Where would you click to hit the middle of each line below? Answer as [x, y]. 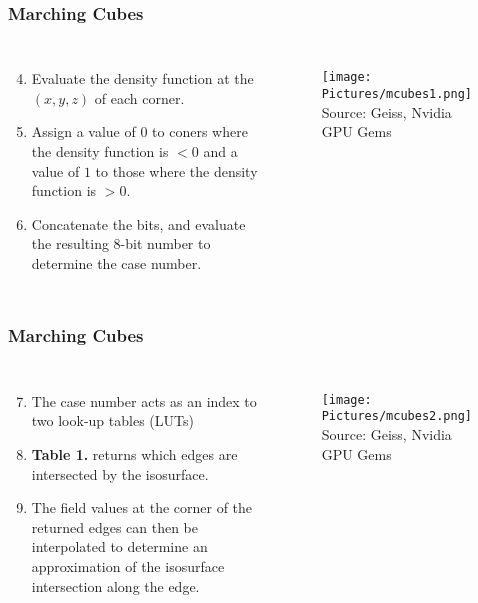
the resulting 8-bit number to [121, 243]
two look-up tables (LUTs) [112, 420]
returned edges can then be [115, 526]
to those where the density [176, 170]
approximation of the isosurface [128, 565]
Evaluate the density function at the [142, 78]
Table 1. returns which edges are [134, 453]
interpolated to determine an [119, 546]
